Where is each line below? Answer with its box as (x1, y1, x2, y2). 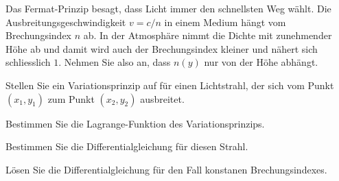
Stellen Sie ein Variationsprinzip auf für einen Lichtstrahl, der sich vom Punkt (5, 77, 334, 92)
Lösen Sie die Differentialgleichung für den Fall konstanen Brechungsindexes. (5, 162, 327, 176)
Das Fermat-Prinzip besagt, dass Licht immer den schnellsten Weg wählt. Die (5, 1, 331, 15)
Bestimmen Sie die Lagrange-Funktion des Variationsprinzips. (5, 116, 265, 130)
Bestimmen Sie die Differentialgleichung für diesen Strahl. (5, 139, 248, 154)
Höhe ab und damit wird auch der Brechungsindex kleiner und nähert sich (5, 41, 318, 56)
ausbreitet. (140, 91, 185, 106)
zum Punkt (47, 91, 95, 106)
